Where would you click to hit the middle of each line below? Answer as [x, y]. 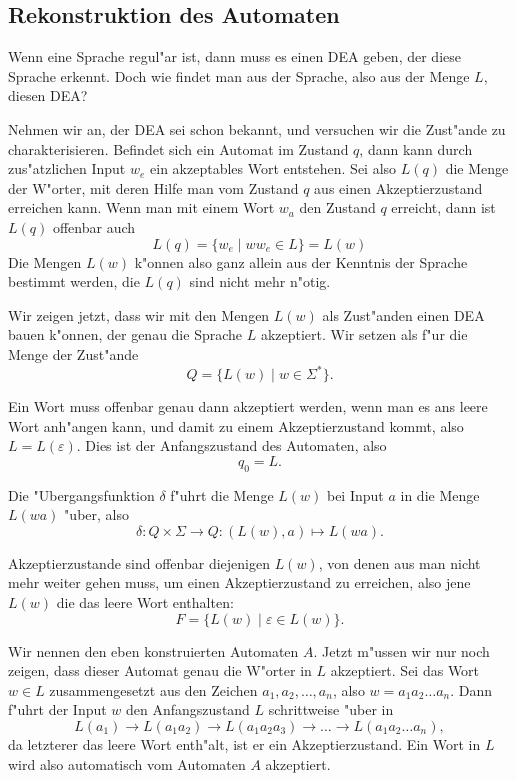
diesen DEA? [48, 95]
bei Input [355, 494]
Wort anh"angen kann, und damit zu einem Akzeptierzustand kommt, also [236, 425]
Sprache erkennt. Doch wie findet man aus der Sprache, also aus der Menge [239, 75]
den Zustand [337, 207]
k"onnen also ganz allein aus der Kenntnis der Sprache [301, 261]
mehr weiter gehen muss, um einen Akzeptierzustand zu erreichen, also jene [239, 582]
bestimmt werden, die [74, 281]
